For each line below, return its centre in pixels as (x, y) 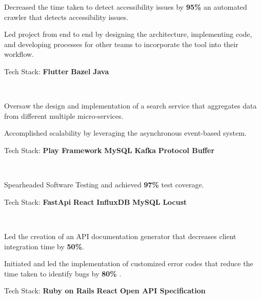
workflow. (19, 54)
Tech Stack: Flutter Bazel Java (57, 71)
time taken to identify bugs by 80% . (63, 273)
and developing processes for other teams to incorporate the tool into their (121, 44)
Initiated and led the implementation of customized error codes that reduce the (129, 263)
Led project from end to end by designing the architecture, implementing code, (128, 34)
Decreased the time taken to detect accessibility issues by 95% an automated (126, 7)
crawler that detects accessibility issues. (66, 17)
